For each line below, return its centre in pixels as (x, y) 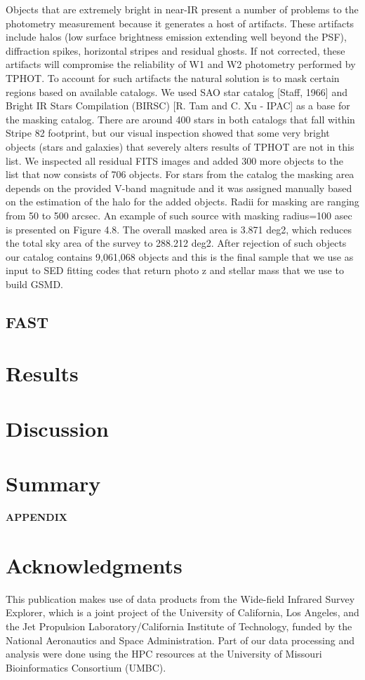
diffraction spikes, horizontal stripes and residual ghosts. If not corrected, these (175, 50)
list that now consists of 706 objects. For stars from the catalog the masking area (180, 174)
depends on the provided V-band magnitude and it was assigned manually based (179, 188)
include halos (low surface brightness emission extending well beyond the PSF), (176, 37)
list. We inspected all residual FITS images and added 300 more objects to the (174, 160)
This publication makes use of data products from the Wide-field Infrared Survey (180, 598)
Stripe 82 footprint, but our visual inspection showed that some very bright (168, 133)
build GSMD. (34, 284)
